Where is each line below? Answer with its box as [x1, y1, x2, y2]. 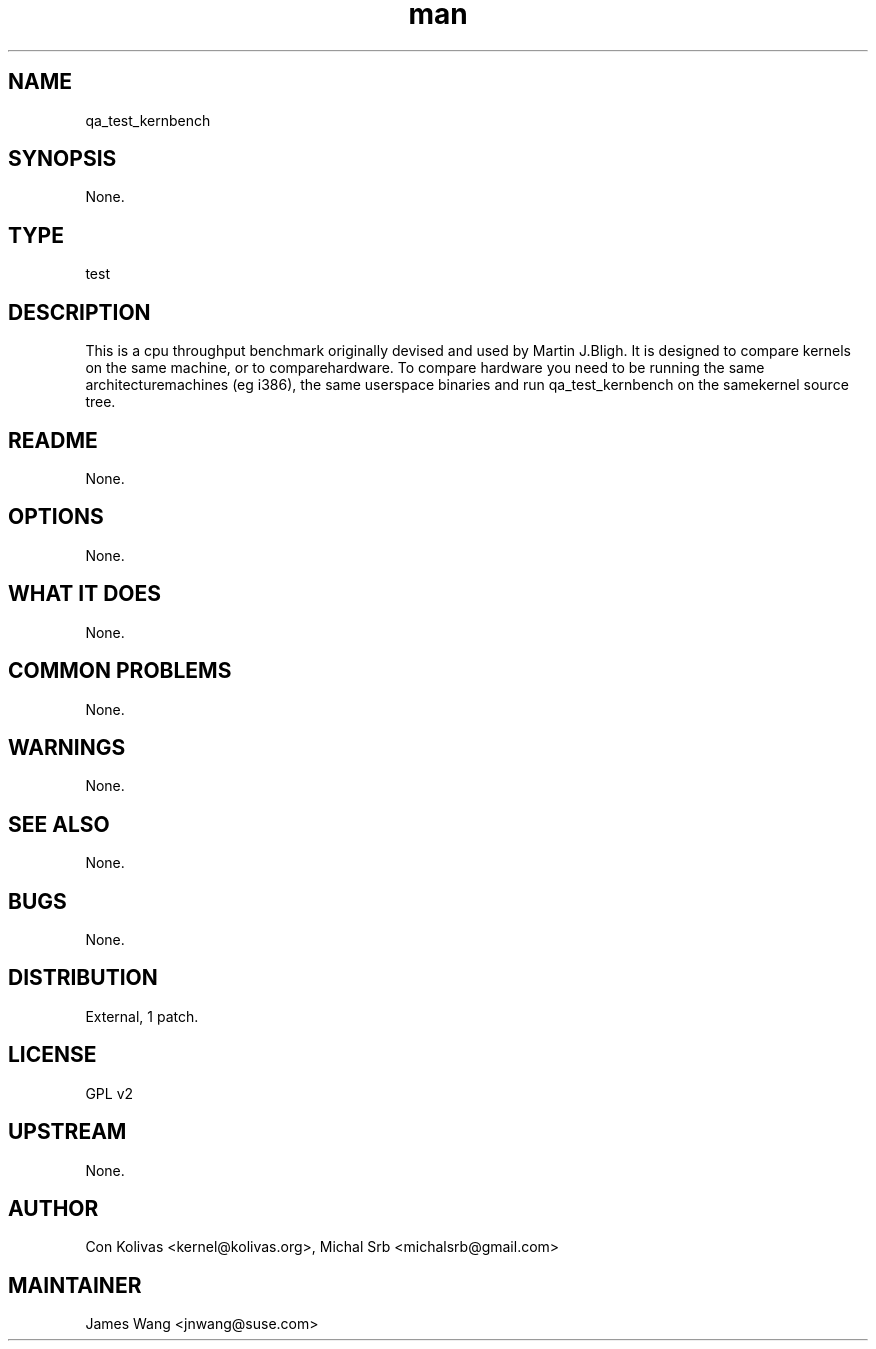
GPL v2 [85, 1084, 134, 1102]
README [8, 427, 98, 453]
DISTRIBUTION [8, 965, 158, 991]
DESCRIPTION [8, 299, 151, 325]
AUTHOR [8, 1195, 99, 1221]
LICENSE [8, 1042, 97, 1068]
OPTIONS [8, 504, 104, 530]
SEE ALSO [8, 811, 110, 837]
